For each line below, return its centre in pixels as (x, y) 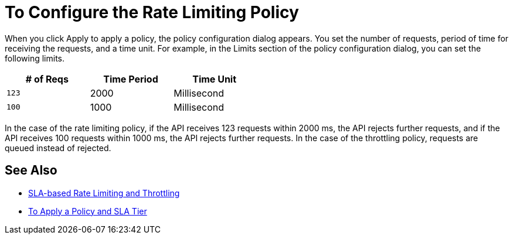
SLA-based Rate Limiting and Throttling (104, 193)
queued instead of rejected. (58, 148)
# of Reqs (47, 79)
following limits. (35, 58)
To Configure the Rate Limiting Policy (152, 12)
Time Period (131, 79)
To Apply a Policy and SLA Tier (88, 211)
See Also (31, 170)
